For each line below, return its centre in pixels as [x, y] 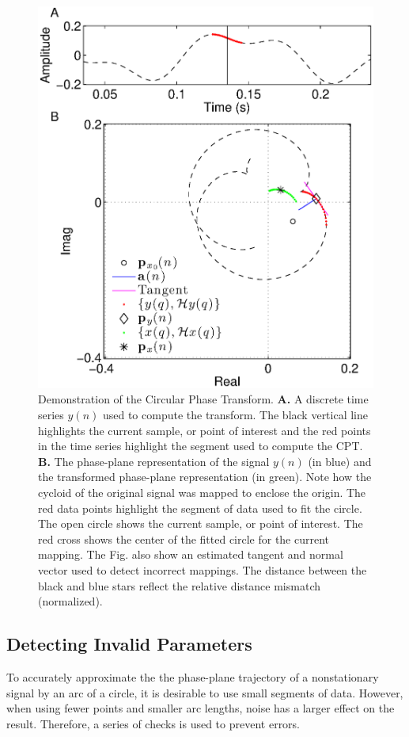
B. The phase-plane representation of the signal [154, 461]
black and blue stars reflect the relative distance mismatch [179, 585]
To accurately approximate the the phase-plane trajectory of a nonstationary [193, 676]
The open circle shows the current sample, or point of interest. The [201, 523]
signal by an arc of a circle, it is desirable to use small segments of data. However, [205, 692]
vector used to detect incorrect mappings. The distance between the [203, 570]
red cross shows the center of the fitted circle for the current [184, 538]
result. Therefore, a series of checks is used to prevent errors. [153, 723]
